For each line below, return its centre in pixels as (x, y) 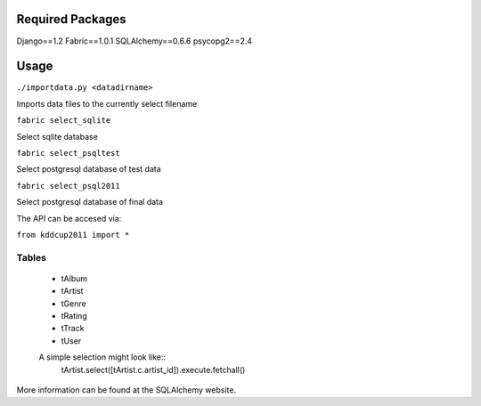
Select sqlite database (57, 136)
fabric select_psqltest (68, 153)
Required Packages (71, 19)
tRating (74, 316)
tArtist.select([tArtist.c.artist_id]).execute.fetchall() (153, 369)
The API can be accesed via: (69, 218)
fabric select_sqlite (64, 121)
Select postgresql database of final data (90, 202)
